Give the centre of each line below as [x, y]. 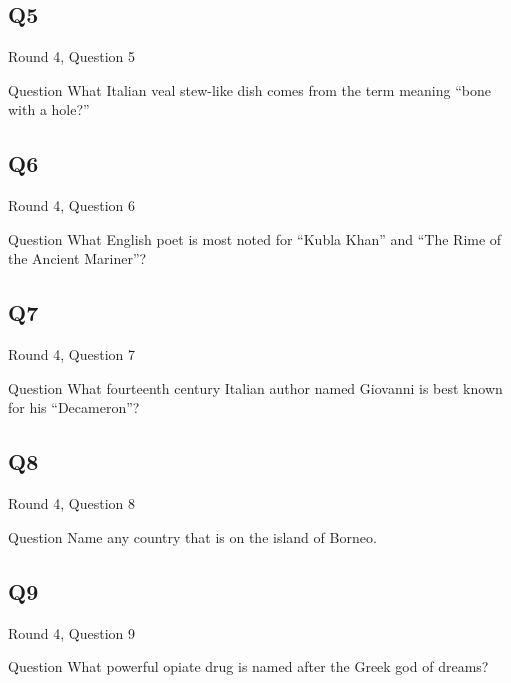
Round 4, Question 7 [72, 354]
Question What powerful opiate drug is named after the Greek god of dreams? [248, 666]
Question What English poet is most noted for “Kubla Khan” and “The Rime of [255, 238]
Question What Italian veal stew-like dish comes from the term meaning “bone [249, 89]
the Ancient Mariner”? [77, 258]
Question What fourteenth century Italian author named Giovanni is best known [255, 387]
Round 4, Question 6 [72, 205]
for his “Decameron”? [74, 407]
